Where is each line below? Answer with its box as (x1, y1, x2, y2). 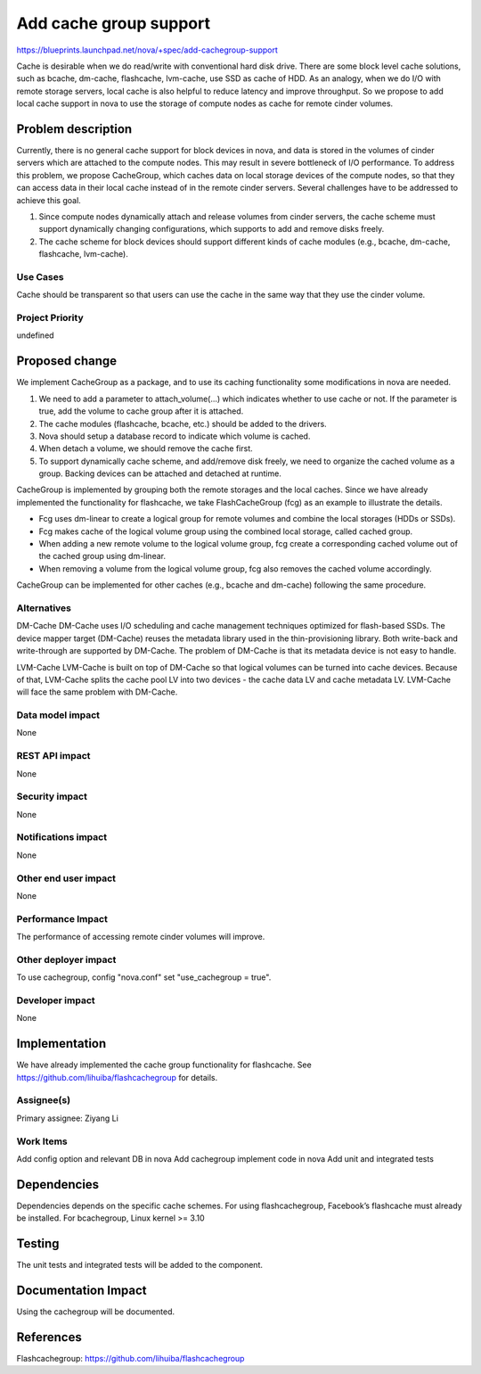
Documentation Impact (16, 1283, 147, 1297)
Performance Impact (16, 912, 109, 925)
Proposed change (16, 353, 118, 369)
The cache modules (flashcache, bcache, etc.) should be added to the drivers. (38, 418, 327, 429)
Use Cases (16, 270, 64, 283)
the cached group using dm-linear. (38, 551, 167, 562)
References (16, 1329, 82, 1345)
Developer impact (16, 994, 95, 1007)
